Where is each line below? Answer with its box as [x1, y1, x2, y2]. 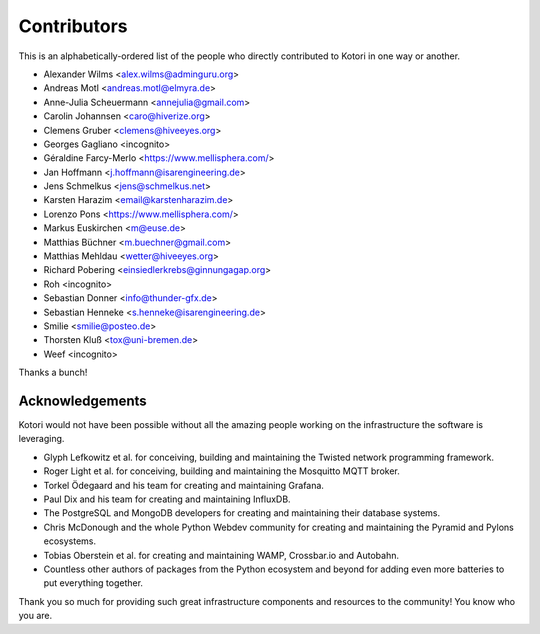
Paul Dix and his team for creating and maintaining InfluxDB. [43, 493, 291, 505]
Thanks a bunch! [18, 366, 88, 379]
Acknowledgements [18, 392, 147, 409]
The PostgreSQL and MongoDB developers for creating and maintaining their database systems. [43, 507, 440, 519]
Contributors [18, 15, 129, 37]
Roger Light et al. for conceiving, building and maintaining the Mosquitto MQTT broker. [43, 465, 400, 477]
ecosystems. [43, 535, 97, 547]
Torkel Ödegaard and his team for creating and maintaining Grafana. [43, 479, 325, 491]
